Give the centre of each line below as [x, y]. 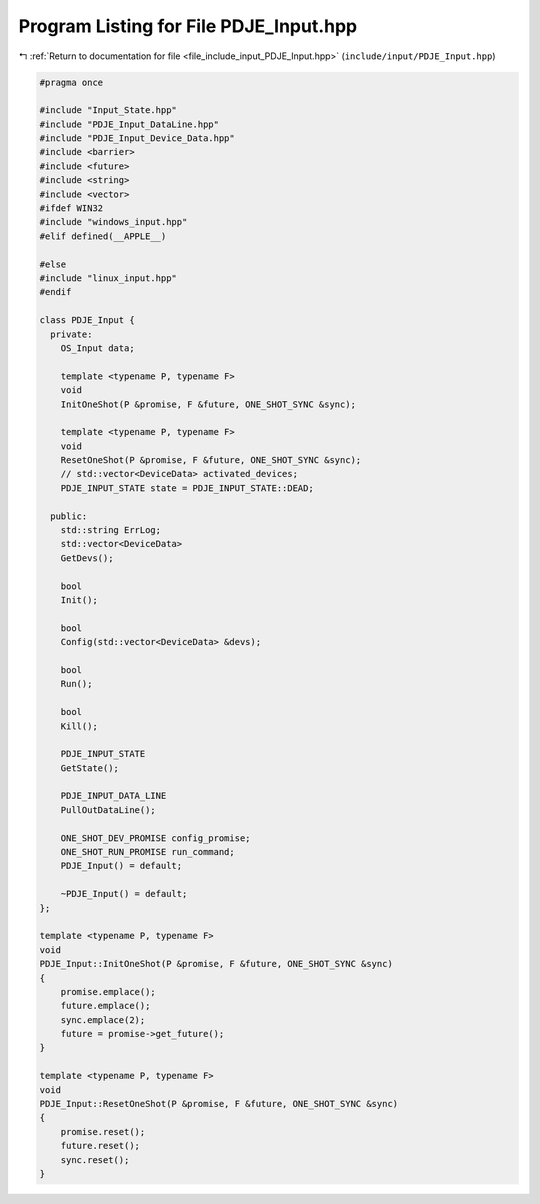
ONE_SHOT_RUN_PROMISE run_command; [147, 852]
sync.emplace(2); [103, 1019]
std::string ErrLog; [111, 530]
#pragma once [71, 82]
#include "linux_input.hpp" [108, 278]
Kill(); [79, 726]
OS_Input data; [97, 348]
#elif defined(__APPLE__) [103, 236]
